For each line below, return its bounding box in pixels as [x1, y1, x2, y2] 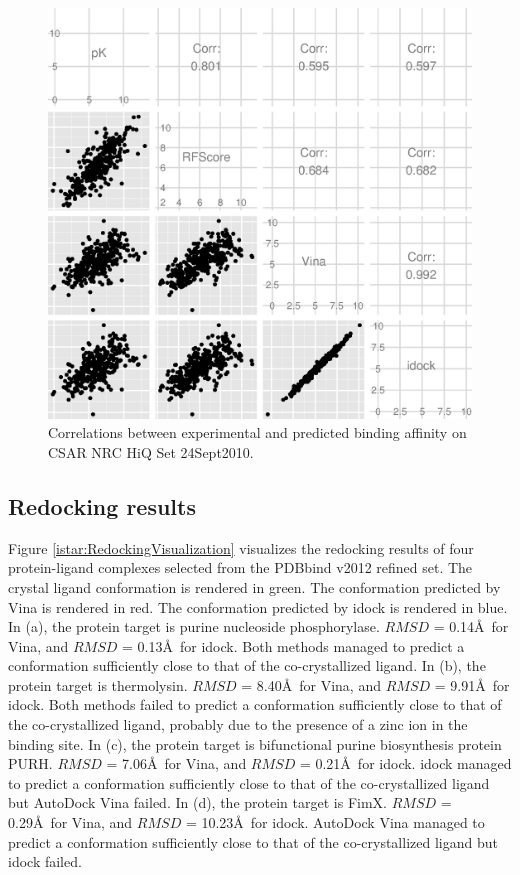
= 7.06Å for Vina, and [106, 753, 247, 774]
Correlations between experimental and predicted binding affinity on [48, 422, 467, 443]
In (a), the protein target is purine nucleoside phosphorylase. [8, 616, 380, 637]
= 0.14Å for [433, 616, 509, 637]
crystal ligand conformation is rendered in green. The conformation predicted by [8, 576, 501, 597]
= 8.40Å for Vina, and [241, 674, 381, 695]
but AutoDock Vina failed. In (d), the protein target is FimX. [8, 792, 387, 813]
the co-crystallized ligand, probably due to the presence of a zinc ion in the [8, 714, 468, 735]
